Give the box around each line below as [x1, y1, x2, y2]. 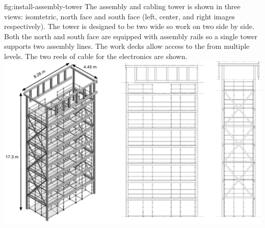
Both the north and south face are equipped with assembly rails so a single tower [4, 31, 258, 41]
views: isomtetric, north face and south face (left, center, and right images [4, 11, 235, 21]
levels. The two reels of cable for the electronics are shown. [4, 50, 188, 61]
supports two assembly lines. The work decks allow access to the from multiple [4, 41, 250, 51]
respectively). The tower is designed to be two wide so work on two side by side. [4, 21, 254, 32]
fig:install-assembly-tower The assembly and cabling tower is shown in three [4, 1, 241, 11]
